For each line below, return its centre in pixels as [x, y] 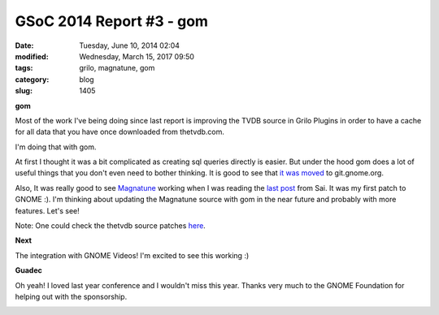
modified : [32, 56]
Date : [24, 45]
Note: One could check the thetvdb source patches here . [111, 226]
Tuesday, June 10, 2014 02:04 [130, 45]
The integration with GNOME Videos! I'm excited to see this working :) [132, 255]
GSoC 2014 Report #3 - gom [112, 21]
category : [32, 79]
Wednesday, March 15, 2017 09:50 [137, 56]
